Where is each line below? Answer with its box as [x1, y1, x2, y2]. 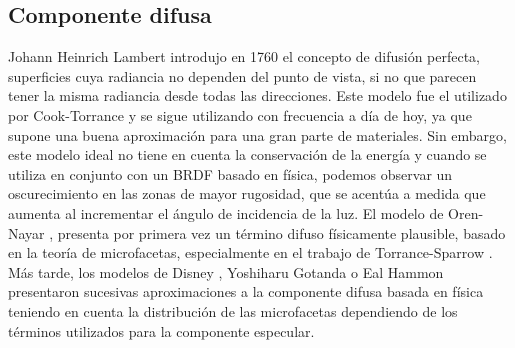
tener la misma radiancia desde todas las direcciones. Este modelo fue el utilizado [8, 85, 507, 106]
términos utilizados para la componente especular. [8, 320, 315, 341]
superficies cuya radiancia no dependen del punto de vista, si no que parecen [8, 65, 477, 86]
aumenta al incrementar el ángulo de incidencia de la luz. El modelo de [8, 202, 444, 223]
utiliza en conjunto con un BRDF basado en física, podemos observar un [8, 163, 453, 184]
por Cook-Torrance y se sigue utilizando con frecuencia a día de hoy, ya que [8, 104, 472, 125]
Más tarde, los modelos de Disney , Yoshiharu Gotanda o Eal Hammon [8, 261, 444, 282]
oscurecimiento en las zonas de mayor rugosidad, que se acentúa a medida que [8, 183, 486, 204]
